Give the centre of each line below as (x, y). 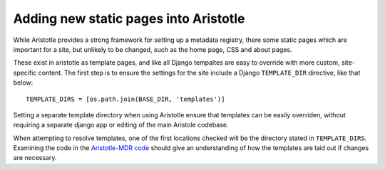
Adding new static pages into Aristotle (129, 18)
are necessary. (35, 158)
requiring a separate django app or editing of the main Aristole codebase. (121, 125)
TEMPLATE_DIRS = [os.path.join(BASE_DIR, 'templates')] (125, 99)
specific (25, 73)
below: (23, 83)
